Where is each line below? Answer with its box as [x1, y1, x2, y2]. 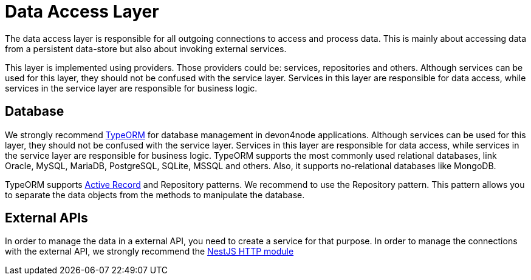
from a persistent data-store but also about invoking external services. [5, 43, 287, 54]
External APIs [5, 210, 88, 226]
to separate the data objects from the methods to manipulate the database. [5, 189, 305, 200]
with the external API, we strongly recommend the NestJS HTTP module [5, 246, 294, 257]
